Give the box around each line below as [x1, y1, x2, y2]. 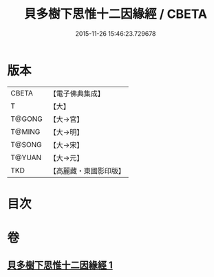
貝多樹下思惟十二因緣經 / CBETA [23, 6, 208, 22]
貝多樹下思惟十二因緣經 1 [7, 259, 114, 272]
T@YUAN [10, 153, 42, 162]
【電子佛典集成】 [49, 89, 105, 98]
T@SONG [10, 140, 43, 149]
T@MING [10, 126, 41, 136]
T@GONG [10, 114, 43, 124]
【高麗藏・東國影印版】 [49, 166, 125, 175]
